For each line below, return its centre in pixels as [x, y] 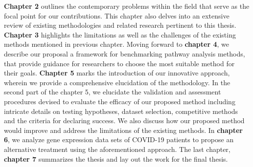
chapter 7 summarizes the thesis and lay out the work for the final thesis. [116, 158]
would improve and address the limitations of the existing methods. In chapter [123, 130]
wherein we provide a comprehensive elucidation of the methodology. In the [117, 82]
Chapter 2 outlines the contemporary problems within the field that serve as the [127, 6]
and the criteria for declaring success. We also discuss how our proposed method [124, 121]
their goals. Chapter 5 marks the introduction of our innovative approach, [117, 73]
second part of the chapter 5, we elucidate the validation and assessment [113, 92]
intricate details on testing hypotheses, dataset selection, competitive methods [121, 111]
